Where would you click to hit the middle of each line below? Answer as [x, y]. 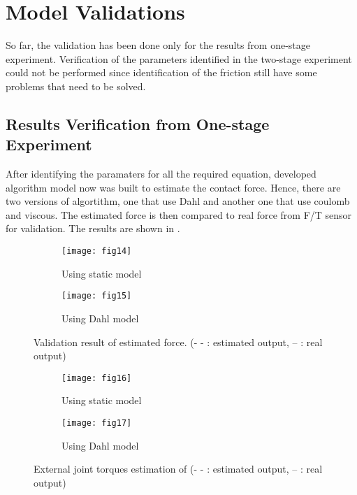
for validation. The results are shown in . [93, 228]
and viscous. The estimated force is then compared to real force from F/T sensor [179, 214]
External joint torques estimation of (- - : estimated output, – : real [178, 469]
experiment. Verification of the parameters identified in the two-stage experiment [179, 58]
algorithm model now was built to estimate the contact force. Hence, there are [173, 187]
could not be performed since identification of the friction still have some [161, 72]
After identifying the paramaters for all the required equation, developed [161, 174]
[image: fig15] [97, 296]
